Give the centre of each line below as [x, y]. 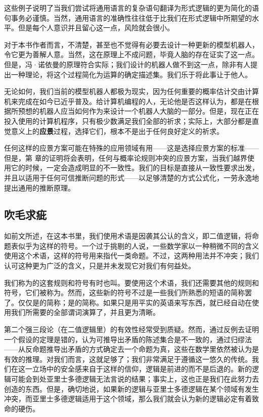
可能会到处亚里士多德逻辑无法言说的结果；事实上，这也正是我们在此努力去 [135, 379]
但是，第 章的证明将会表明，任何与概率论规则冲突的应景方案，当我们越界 [126, 157]
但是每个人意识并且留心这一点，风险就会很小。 [96, 28]
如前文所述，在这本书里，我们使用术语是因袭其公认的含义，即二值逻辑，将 [128, 236]
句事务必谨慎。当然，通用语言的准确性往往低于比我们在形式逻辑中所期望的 [128, 17]
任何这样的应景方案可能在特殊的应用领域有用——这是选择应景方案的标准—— [131, 148]
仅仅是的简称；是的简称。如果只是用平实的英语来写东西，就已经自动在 [135, 302]
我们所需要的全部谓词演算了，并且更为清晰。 [85, 312]
